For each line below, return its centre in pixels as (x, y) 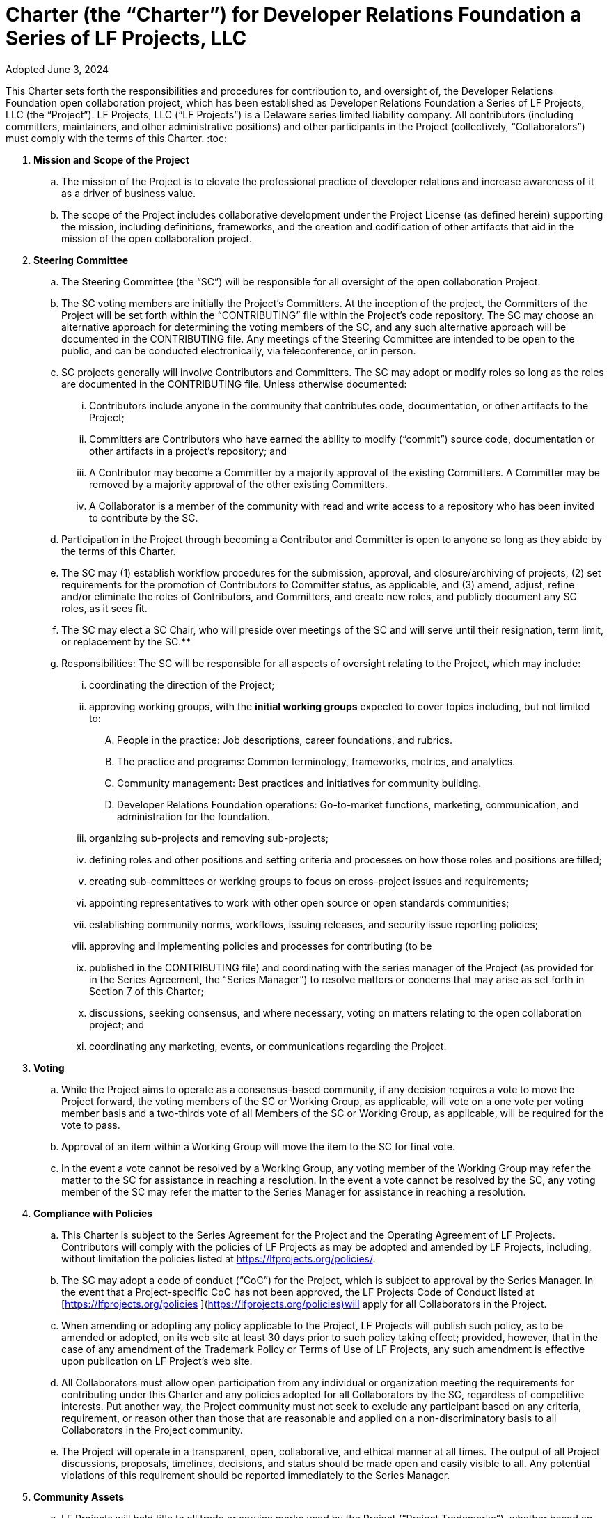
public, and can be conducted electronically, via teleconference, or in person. (239, 350)
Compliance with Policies (93, 1213)
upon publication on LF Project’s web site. (157, 1361)
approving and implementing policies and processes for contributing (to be (261, 946)
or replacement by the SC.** (126, 641)
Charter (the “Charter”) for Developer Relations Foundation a (294, 15)
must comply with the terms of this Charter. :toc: (117, 138)
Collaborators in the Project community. (152, 1430)
